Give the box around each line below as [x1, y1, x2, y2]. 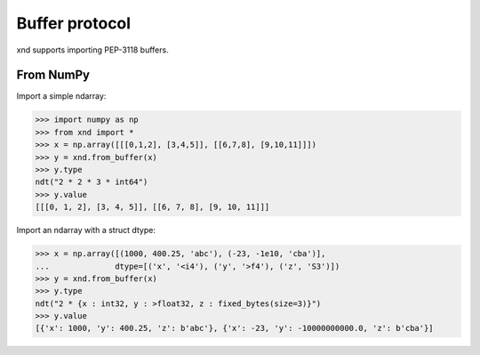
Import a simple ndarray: [16, 91, 107, 101]
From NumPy [16, 68, 91, 83]
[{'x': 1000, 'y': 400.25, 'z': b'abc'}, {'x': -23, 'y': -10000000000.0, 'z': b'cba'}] [35, 323, 435, 334]
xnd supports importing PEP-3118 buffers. [16, 44, 169, 55]
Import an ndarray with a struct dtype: [16, 225, 156, 236]
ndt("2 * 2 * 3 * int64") [35, 177, 148, 187]
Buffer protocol [16, 13, 132, 33]
